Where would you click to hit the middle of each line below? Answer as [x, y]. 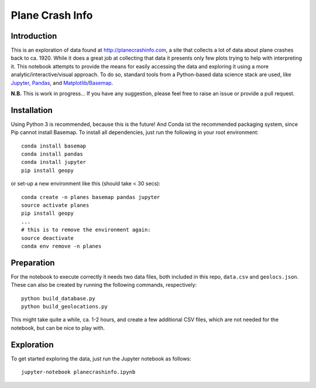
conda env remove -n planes [61, 246]
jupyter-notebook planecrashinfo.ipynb [78, 372]
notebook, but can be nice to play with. [58, 328]
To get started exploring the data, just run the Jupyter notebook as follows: [101, 358]
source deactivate [48, 238]
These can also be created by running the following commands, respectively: [104, 285]
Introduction [34, 36]
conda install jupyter [54, 162]
